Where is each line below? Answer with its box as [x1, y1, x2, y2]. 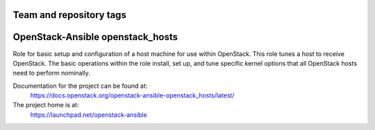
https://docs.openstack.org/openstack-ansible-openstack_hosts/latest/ [30, 91, 235, 100]
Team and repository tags [12, 9, 126, 21]
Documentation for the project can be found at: [12, 82, 148, 90]
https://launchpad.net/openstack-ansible [30, 111, 147, 119]
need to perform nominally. [12, 69, 90, 77]
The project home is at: [12, 101, 79, 109]
